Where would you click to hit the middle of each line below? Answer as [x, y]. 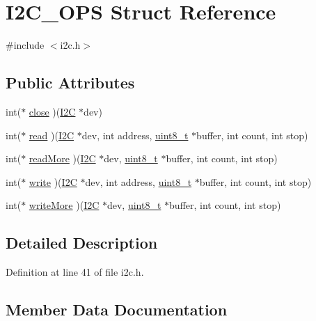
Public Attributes [70, 83]
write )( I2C [53, 181]
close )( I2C [52, 111]
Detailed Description [82, 243]
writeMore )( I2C [64, 205]
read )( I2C [52, 135]
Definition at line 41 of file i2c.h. [75, 272]
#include [25, 45]
